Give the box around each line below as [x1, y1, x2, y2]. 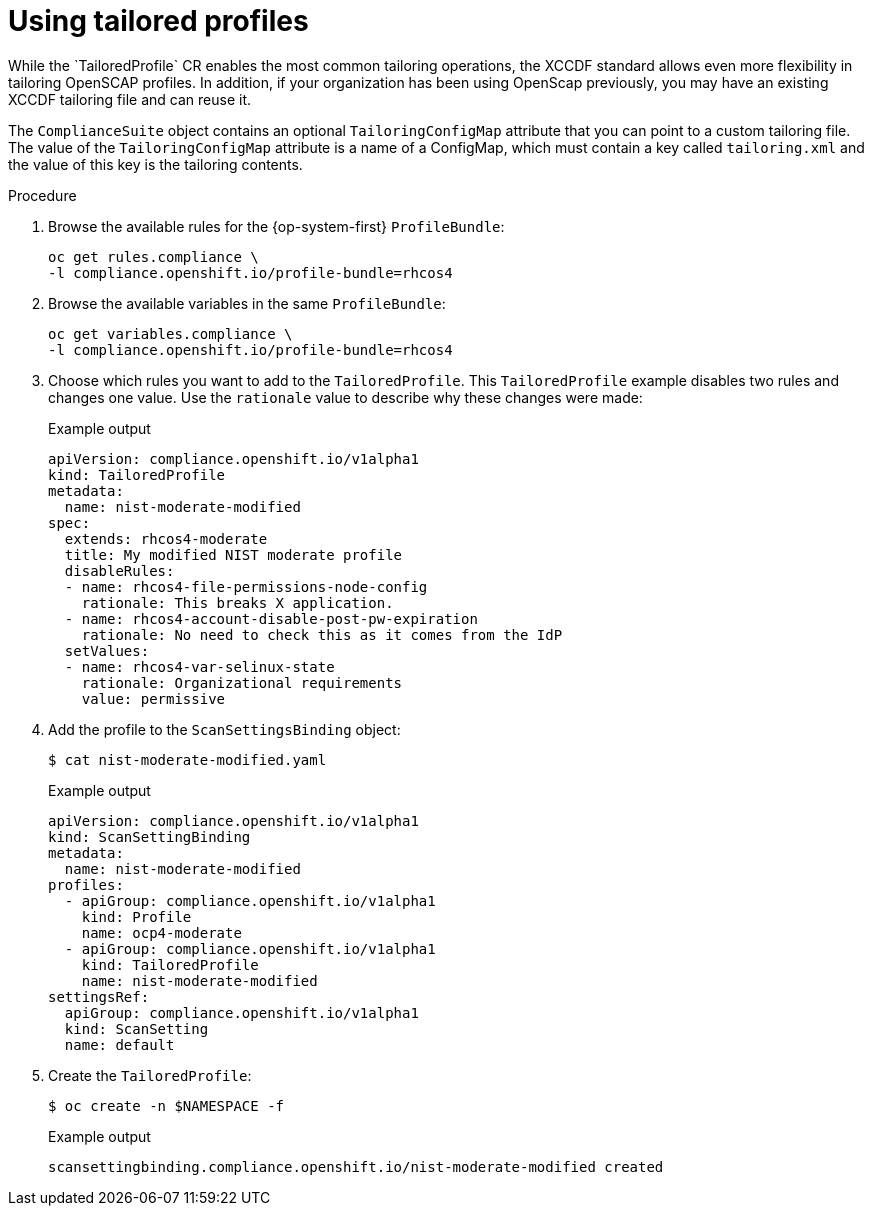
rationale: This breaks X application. [81, 594, 394, 611]
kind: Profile [81, 908, 192, 925]
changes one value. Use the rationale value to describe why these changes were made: [48, 388, 643, 406]
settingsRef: [48, 988, 150, 1005]
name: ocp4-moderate [81, 924, 242, 941]
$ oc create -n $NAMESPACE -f [48, 1097, 285, 1114]
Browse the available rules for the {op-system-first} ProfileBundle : [48, 217, 505, 235]
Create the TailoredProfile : [48, 1066, 252, 1084]
